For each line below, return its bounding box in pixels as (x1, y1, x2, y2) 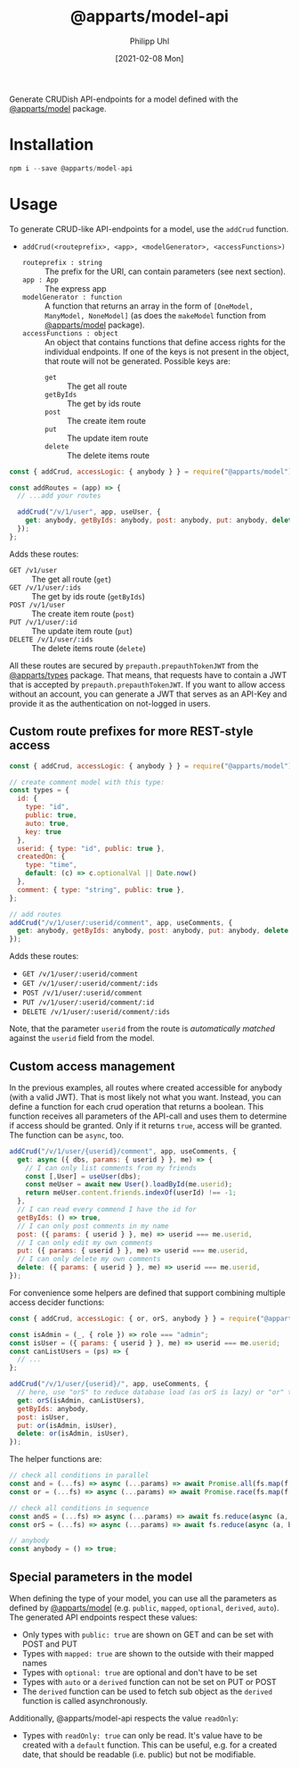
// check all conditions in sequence (9, 1503, 149, 1513)
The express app (44, 283, 107, 293)
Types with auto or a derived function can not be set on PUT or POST (21, 1677, 278, 1687)
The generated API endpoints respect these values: (9, 1612, 198, 1623)
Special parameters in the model (9, 1569, 193, 1584)
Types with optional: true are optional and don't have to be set (21, 1667, 258, 1678)
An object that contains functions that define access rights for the (44, 336, 287, 347)
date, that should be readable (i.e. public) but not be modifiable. (21, 1749, 256, 1759)
